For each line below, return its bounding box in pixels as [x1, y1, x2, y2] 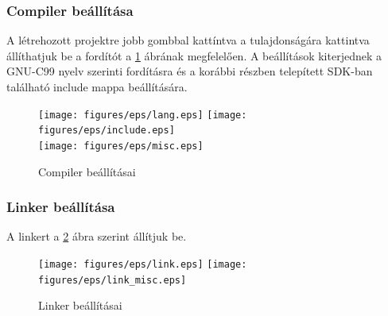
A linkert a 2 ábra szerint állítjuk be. [6, 228, 187, 245]
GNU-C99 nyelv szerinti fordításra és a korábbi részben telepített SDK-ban [6, 63, 373, 79]
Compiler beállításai [38, 163, 136, 179]
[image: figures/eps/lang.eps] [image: [38, 109, 247, 121]
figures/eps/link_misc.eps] [38, 274, 187, 286]
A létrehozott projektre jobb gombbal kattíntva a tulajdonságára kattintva [6, 32, 370, 48]
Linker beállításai [38, 297, 122, 314]
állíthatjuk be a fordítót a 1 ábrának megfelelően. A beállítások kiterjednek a [6, 47, 382, 64]
